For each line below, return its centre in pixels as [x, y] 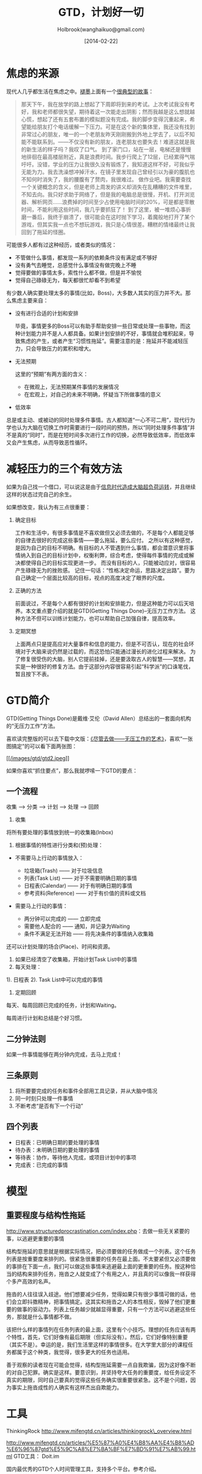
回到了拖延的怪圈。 [45, 232]
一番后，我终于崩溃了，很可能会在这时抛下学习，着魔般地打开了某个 [111, 216]
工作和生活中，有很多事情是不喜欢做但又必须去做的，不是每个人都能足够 [104, 532]
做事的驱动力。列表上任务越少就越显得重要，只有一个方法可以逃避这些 [103, 1309]
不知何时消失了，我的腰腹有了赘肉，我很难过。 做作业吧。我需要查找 [106, 179]
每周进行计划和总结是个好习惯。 [46, 1018]
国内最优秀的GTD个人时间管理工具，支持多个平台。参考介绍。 [83, 1469]
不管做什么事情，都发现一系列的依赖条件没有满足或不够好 [86, 257]
